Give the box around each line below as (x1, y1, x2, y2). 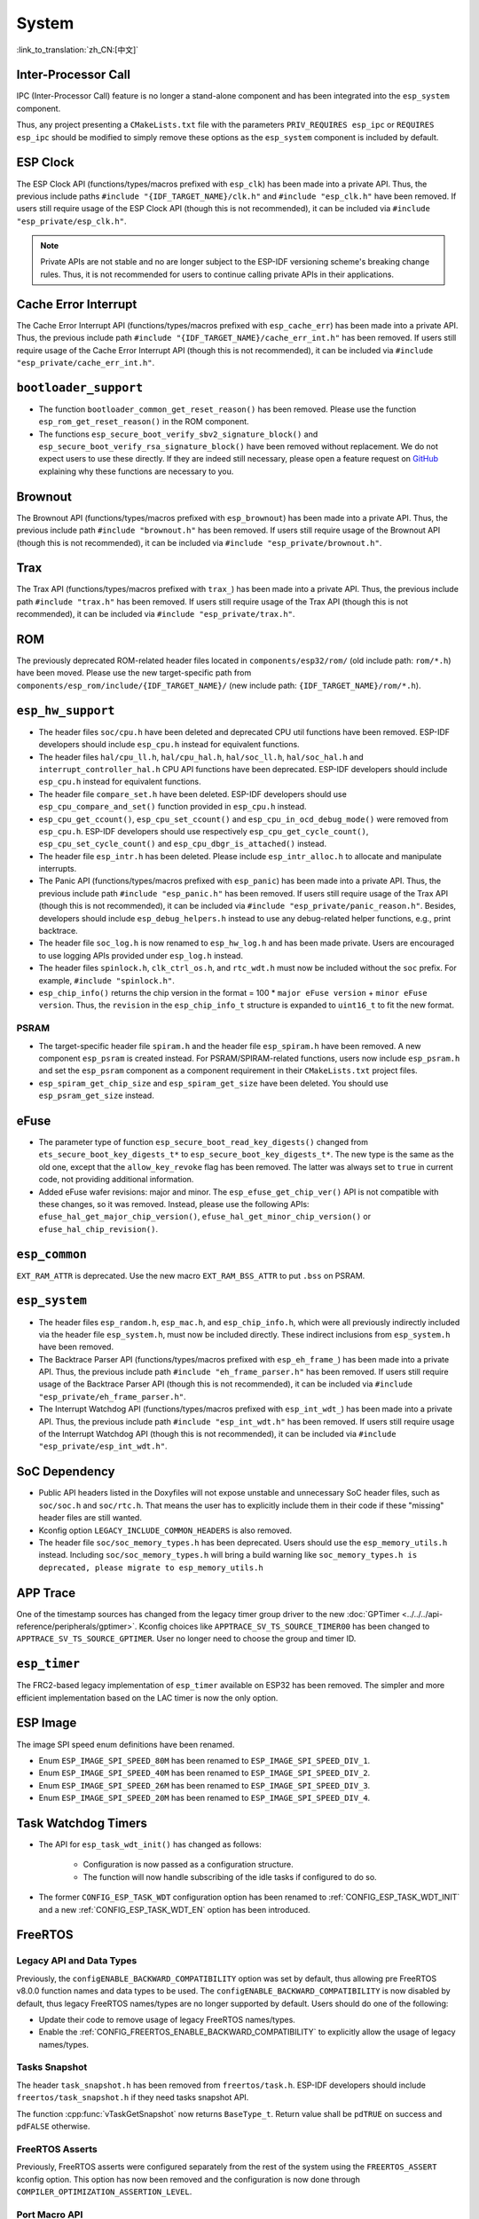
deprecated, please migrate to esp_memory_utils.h (38, 1562, 263, 1573)
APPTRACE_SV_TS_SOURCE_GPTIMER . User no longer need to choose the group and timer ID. (16, 1633, 357, 1644)
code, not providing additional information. (38, 1174, 194, 1185)
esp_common (16, 1247, 88, 1261)
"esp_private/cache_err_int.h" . (16, 357, 155, 367)
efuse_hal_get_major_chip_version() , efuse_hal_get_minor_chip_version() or (38, 1212, 372, 1222)
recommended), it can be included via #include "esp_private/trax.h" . (16, 609, 295, 620)
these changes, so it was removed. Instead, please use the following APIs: (38, 1198, 310, 1209)
